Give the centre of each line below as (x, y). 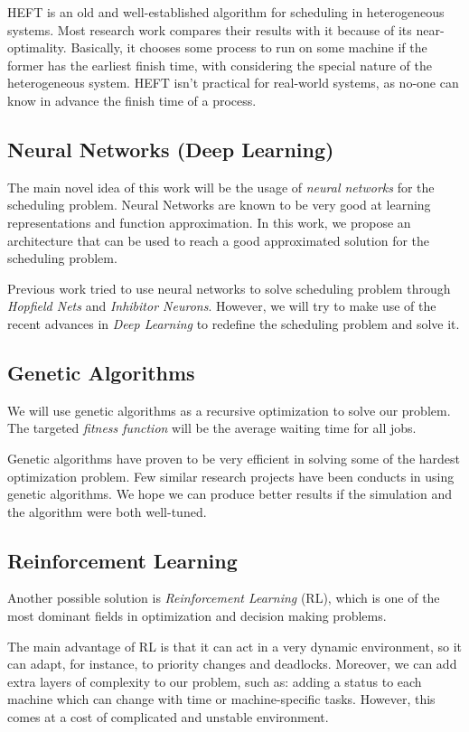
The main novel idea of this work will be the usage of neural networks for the (221, 187)
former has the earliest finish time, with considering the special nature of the (220, 65)
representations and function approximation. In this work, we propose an (209, 222)
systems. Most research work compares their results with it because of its (210, 29)
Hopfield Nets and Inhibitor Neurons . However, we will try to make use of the (222, 306)
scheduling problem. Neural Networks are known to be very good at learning (219, 205)
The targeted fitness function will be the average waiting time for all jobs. (212, 428)
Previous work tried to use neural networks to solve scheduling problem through (229, 288)
